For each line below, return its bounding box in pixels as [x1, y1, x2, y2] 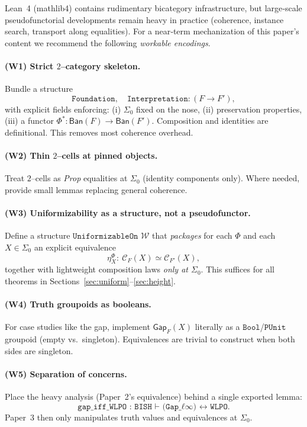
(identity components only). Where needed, [143, 172, 300, 184]
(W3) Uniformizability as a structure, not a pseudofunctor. [5, 207, 251, 219]
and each [243, 229, 276, 242]
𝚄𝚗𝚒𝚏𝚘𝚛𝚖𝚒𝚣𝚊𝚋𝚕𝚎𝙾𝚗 [73, 232, 138, 241]
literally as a [195, 320, 240, 333]
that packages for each [152, 229, 232, 242]
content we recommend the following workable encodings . [5, 36, 211, 49]
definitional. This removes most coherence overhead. [5, 126, 193, 138]
